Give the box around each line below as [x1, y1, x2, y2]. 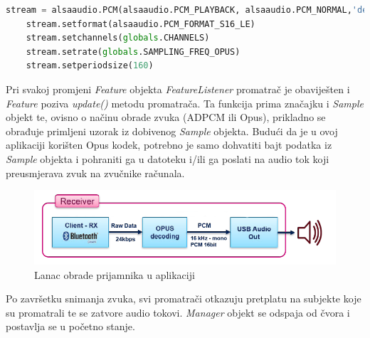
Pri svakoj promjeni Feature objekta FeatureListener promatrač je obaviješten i [6, 81, 350, 96]
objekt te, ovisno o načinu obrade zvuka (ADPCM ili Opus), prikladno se [6, 110, 326, 125]
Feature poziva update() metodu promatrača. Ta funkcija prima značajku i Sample [6, 95, 364, 110]
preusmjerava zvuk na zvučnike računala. [6, 165, 185, 180]
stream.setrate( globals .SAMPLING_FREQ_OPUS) [26, 46, 240, 57]
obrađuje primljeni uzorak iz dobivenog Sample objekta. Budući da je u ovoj [6, 123, 338, 138]
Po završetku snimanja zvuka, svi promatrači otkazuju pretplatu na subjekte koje [6, 291, 361, 306]
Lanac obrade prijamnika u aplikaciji [34, 267, 195, 282]
